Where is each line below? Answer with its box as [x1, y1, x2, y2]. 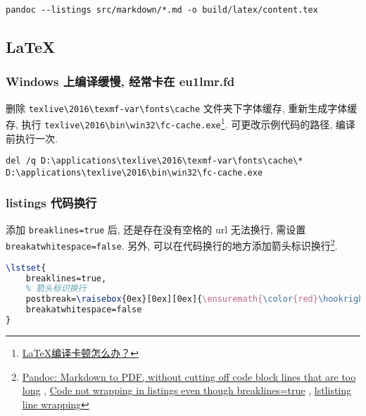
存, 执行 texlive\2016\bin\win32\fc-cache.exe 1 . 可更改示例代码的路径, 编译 [6, 115, 355, 131]
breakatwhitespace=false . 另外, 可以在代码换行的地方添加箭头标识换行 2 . [6, 236, 338, 253]
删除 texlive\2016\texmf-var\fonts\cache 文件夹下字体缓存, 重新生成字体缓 [6, 100, 358, 115]
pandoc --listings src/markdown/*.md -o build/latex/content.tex [6, 5, 318, 15]
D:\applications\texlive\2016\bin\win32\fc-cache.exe [6, 167, 263, 178]
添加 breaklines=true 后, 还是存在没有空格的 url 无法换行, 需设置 [6, 221, 306, 236]
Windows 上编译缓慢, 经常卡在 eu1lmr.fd [6, 73, 235, 90]
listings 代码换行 [6, 194, 97, 212]
